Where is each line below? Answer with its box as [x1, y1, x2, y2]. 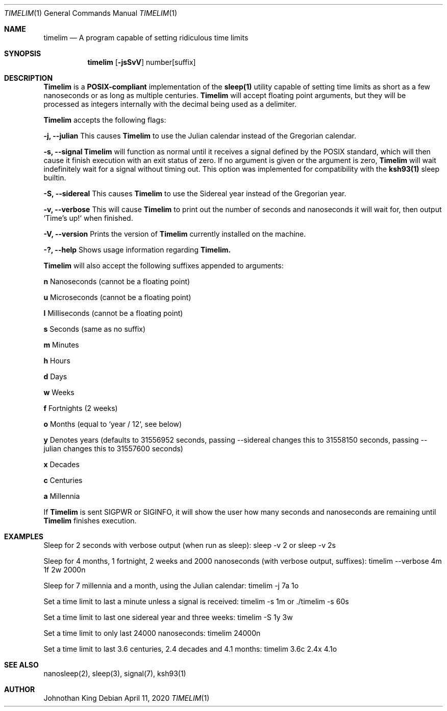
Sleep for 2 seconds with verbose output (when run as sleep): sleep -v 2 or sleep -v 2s [43, 541, 336, 549]
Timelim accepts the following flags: [43, 116, 166, 124]
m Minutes [43, 340, 79, 349]
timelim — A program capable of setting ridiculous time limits [43, 33, 249, 42]
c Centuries [43, 476, 83, 485]
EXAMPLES [4, 532, 43, 541]
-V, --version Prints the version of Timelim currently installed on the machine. [43, 230, 306, 238]
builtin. [43, 173, 66, 182]
